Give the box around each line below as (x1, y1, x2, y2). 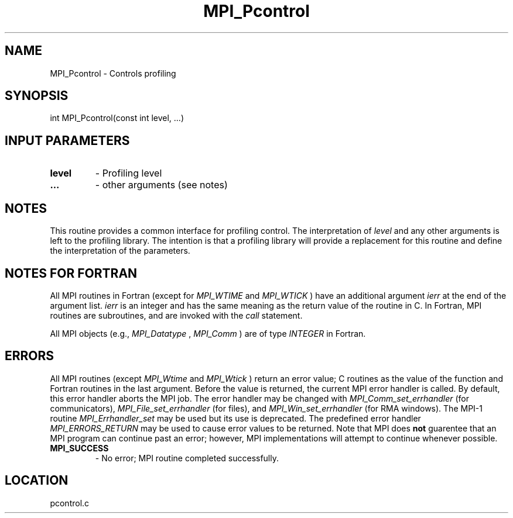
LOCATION (5, 473, 69, 488)
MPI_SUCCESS (50, 443, 109, 453)
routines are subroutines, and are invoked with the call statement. (50, 310, 303, 320)
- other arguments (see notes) (95, 179, 228, 191)
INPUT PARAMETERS (5, 133, 130, 148)
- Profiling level (95, 167, 162, 179)
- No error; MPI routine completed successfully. (95, 453, 279, 463)
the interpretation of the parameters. (50, 246, 190, 256)
